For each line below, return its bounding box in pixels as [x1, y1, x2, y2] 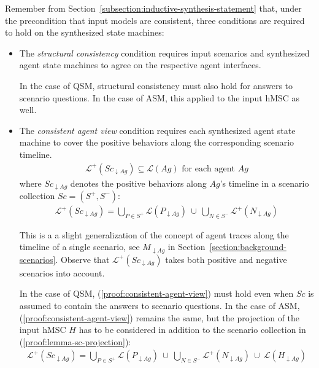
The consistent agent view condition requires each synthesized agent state [19, 123, 296, 136]
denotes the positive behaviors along [70, 176, 207, 189]
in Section [167, 240, 206, 253]
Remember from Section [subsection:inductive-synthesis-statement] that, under [5, 2, 302, 14]
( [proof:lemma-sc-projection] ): [19, 335, 131, 348]
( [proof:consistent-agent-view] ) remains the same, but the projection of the [19, 311, 300, 324]
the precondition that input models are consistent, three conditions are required [5, 14, 305, 26]
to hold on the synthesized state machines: [5, 26, 164, 39]
